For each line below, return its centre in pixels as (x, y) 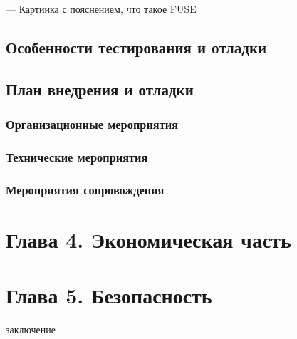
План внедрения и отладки (100, 89)
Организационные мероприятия (92, 124)
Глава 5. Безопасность (109, 295)
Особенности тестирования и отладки (136, 47)
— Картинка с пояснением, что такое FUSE (101, 9)
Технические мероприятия (77, 156)
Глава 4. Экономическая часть (148, 239)
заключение (31, 329)
